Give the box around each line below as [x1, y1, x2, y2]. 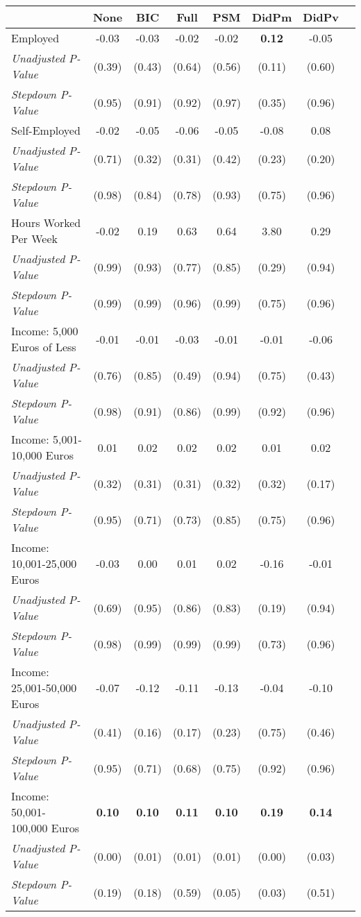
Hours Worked [11, 214, 81, 230]
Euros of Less [11, 339, 76, 355]
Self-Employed [11, 122, 81, 138]
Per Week [11, 230, 58, 246]
